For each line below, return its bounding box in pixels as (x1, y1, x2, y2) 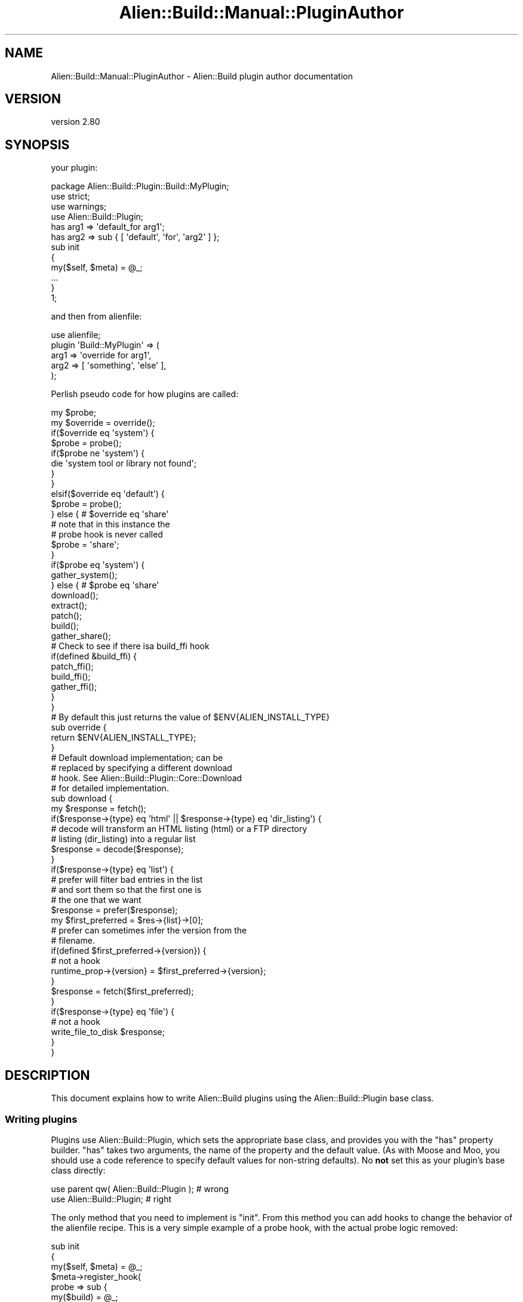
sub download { (51, 793, 113, 804)
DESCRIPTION (5, 1067, 90, 1083)
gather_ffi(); (51, 681, 97, 692)
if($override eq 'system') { (51, 428, 155, 438)
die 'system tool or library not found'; (51, 458, 196, 469)
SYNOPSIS (5, 137, 70, 152)
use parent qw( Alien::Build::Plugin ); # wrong (51, 1183, 229, 1194)
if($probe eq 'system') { (51, 560, 145, 570)
